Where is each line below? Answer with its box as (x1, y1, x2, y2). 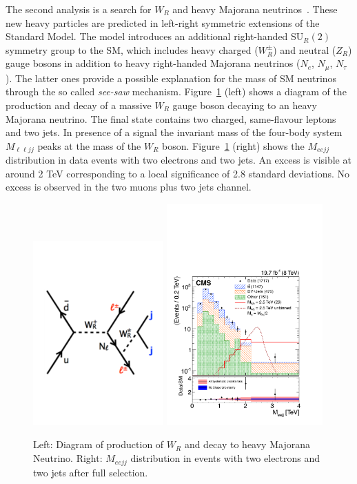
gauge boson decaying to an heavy (172, 98, 317, 113)
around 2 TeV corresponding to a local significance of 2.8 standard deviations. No (6, 166, 350, 180)
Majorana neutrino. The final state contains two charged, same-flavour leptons (6, 111, 336, 126)
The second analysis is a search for (6, 2, 152, 16)
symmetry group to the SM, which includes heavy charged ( (6, 42, 258, 57)
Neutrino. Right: (33, 451, 103, 465)
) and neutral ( (273, 42, 336, 57)
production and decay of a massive (6, 98, 152, 113)
